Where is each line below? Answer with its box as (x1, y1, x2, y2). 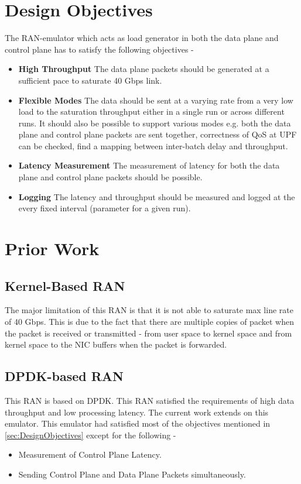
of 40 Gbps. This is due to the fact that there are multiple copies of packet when (5, 315, 294, 328)
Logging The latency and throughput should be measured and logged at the (18, 190, 295, 202)
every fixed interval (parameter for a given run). (18, 202, 191, 214)
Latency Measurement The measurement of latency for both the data (18, 159, 280, 171)
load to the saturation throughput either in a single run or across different (18, 105, 285, 118)
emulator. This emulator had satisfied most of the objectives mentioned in (5, 417, 271, 430)
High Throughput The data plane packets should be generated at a (18, 63, 269, 75)
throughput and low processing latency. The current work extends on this (5, 406, 269, 418)
